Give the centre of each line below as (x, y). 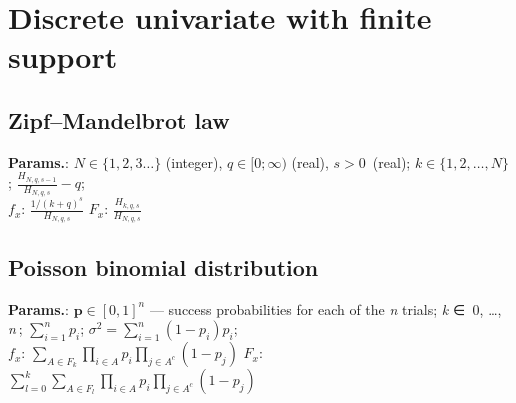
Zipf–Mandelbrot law (119, 119)
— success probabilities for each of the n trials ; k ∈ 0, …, (325, 308)
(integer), (194, 161)
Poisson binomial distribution (163, 266)
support (63, 56)
